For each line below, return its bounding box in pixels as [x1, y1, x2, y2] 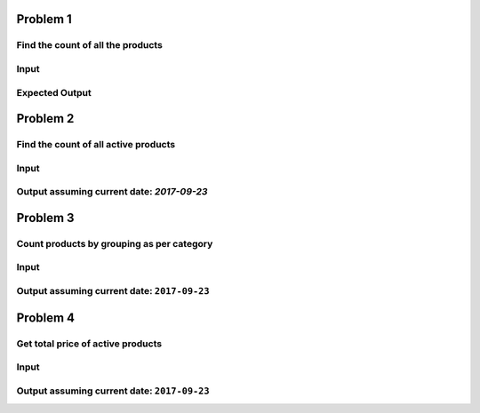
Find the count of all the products [16, 39, 164, 52]
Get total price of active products [16, 338, 163, 350]
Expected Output [16, 86, 92, 99]
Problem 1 [16, 12, 73, 27]
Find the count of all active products [16, 139, 176, 151]
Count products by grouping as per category [16, 237, 213, 250]
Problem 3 [16, 210, 75, 226]
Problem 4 [16, 310, 76, 325]
